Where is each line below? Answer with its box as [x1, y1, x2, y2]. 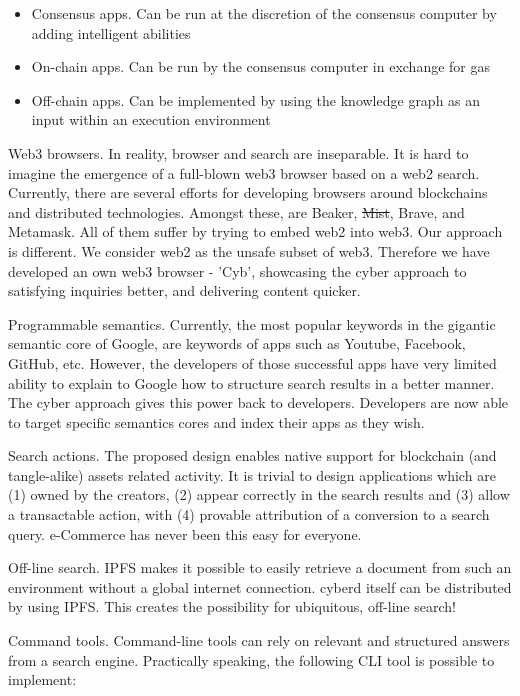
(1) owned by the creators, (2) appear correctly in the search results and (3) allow [8, 484, 510, 505]
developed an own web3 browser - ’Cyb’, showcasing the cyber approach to [8, 260, 467, 281]
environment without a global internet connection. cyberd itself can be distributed [8, 576, 512, 597]
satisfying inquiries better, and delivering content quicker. [8, 280, 361, 301]
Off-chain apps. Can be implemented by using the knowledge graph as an [31, 89, 481, 110]
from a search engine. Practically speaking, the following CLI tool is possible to [8, 649, 495, 670]
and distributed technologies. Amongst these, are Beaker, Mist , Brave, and [8, 201, 465, 222]
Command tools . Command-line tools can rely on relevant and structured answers [8, 630, 510, 651]
